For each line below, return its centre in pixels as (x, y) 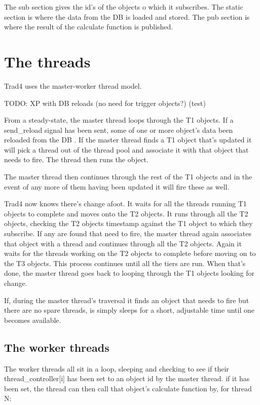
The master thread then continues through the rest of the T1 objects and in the (128, 177)
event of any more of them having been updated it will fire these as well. (117, 186)
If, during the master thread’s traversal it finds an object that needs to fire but (127, 300)
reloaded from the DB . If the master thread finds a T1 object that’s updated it (128, 140)
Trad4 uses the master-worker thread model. (73, 85)
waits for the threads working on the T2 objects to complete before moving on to (130, 253)
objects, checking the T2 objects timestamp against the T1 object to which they (128, 223)
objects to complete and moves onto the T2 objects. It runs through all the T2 (126, 213)
